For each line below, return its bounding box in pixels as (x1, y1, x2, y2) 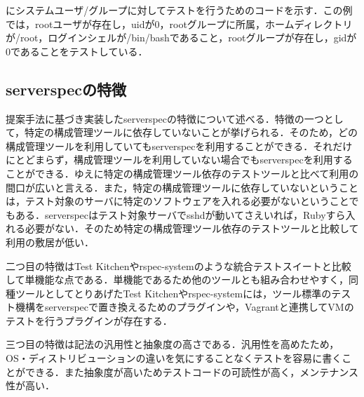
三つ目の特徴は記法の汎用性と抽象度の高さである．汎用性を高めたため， (6, 337, 339, 351)
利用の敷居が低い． (6, 234, 94, 249)
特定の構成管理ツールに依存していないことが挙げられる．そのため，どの (25, 125, 358, 140)
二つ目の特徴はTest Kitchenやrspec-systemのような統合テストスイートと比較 (6, 258, 351, 273)
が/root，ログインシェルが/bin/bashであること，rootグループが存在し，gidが (6, 30, 357, 45)
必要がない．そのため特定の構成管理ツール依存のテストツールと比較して (25, 221, 359, 236)
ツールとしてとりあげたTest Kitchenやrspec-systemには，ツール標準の (15, 285, 332, 300)
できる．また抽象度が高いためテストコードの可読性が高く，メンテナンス (25, 364, 359, 379)
